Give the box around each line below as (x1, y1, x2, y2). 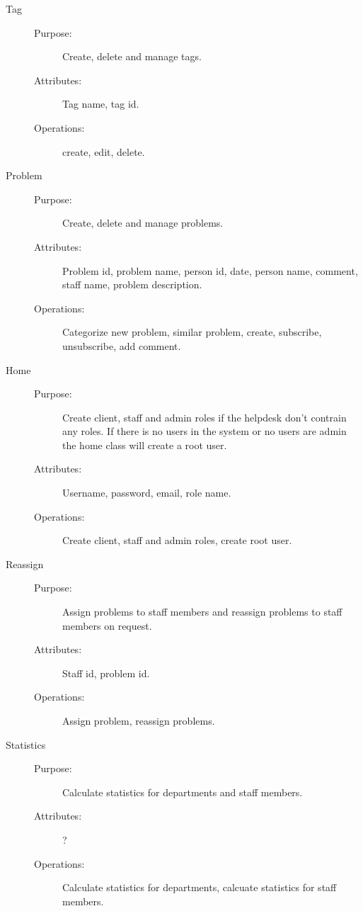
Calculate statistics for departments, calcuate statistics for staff (62, 880, 337, 895)
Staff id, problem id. (62, 665, 150, 680)
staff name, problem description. (62, 277, 202, 292)
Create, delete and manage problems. (62, 215, 224, 230)
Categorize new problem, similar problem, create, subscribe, (62, 324, 322, 339)
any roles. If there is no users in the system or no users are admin (62, 424, 347, 438)
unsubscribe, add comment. (62, 338, 181, 353)
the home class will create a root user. (62, 437, 227, 452)
